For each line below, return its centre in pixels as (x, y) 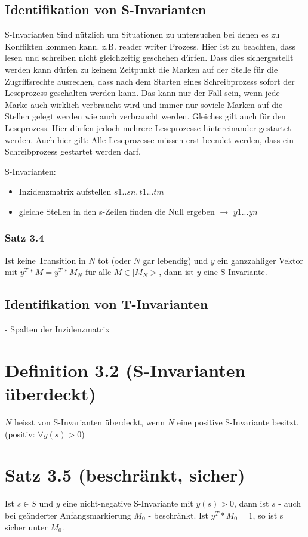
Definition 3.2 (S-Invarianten (125, 370)
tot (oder (114, 260)
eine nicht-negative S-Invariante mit (128, 503)
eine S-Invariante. (235, 272)
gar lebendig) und (175, 260)
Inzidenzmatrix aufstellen (65, 191)
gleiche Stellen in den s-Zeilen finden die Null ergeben (117, 211)
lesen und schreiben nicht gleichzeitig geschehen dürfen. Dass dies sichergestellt (149, 58)
